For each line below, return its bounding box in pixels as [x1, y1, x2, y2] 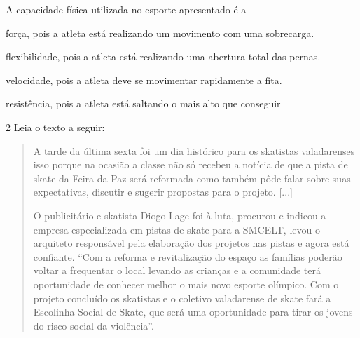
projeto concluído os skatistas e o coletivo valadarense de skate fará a [33, 290, 331, 305]
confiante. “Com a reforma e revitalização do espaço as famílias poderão [33, 249, 342, 264]
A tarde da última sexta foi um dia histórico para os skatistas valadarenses [33, 143, 355, 158]
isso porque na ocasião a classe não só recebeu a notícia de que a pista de [33, 157, 348, 172]
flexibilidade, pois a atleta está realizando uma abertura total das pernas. [6, 49, 321, 64]
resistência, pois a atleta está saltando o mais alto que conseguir [6, 96, 281, 111]
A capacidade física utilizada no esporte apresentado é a [6, 2, 247, 16]
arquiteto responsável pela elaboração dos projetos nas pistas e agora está [33, 236, 349, 250]
